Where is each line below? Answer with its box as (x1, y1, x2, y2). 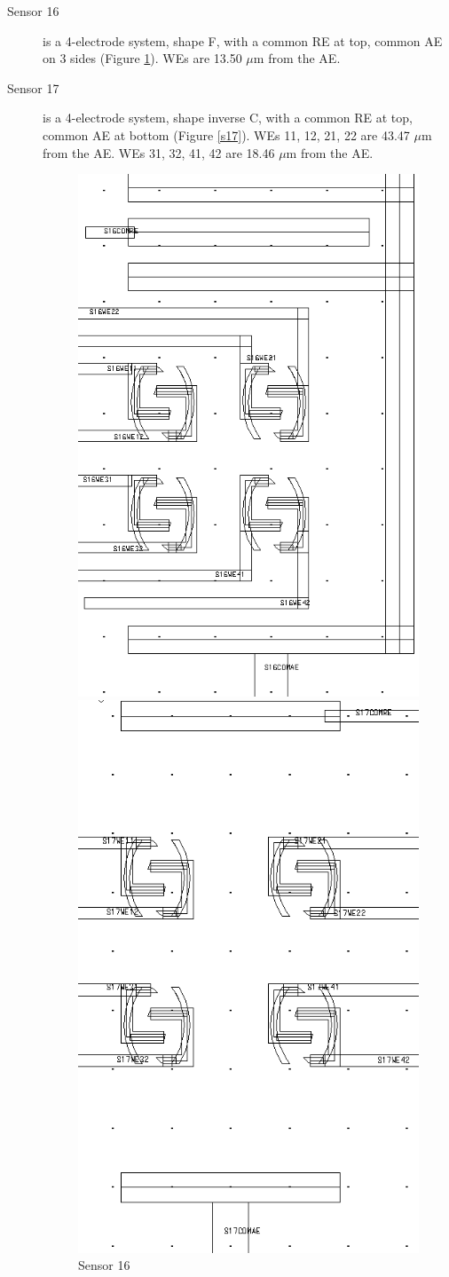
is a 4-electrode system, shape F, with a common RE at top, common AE (43, 31, 443, 50)
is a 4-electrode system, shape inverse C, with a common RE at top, (43, 108, 413, 127)
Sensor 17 (7, 78, 59, 97)
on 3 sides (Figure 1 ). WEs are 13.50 (43, 49, 242, 67)
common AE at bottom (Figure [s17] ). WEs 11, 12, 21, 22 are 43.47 (43, 125, 410, 144)
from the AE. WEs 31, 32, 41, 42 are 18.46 (43, 143, 275, 162)
